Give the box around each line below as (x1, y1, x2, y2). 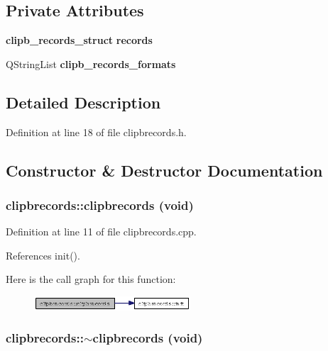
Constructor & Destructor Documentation (6, 159, 323, 181)
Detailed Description (6, 91, 161, 113)
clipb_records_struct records (6, 33, 153, 48)
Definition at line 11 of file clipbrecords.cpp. (6, 224, 197, 239)
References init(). (6, 247, 80, 262)
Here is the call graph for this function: (6, 272, 176, 286)
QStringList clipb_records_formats (6, 56, 176, 71)
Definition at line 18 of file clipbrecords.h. (6, 124, 187, 139)
